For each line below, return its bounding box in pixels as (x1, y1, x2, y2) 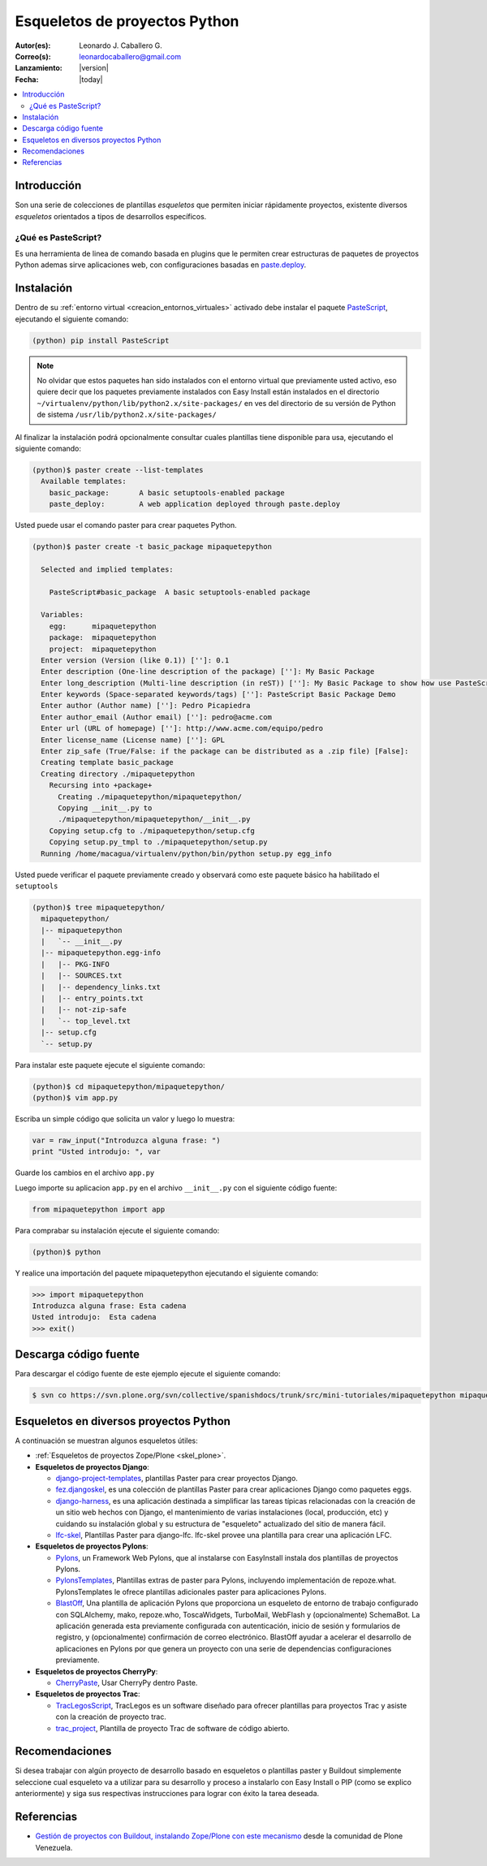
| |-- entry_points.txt (41, 994, 144, 1003)
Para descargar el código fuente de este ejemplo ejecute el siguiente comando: (15, 1369, 281, 1379)
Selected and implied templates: (41, 564, 174, 574)
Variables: (41, 610, 84, 620)
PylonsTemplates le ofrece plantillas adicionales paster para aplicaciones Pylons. (55, 1587, 326, 1596)
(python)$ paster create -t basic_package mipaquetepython (32, 542, 272, 551)
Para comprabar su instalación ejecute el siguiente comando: (15, 1225, 220, 1235)
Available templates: (41, 477, 127, 486)
